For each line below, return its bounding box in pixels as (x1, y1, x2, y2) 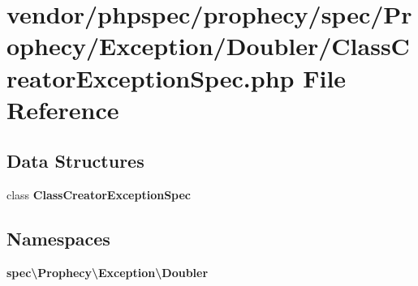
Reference (6, 92, 119, 126)
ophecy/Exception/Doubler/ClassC (6, 29, 410, 62)
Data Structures (6, 148, 144, 173)
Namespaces (6, 226, 110, 251)
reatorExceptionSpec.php (6, 61, 295, 94)
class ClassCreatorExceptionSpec (6, 186, 192, 203)
